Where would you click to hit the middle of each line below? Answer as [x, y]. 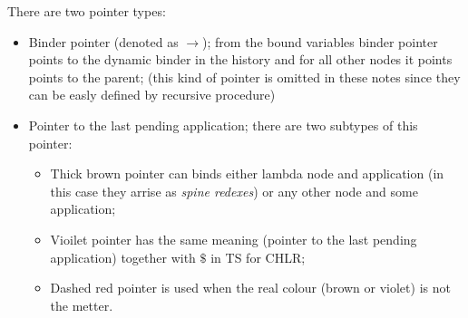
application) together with [123, 257]
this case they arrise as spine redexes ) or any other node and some [234, 191]
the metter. [82, 305]
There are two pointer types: [87, 11]
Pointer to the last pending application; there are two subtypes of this [223, 125]
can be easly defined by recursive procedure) [152, 95]
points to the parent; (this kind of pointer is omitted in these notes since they [244, 77]
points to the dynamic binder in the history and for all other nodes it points [240, 59]
